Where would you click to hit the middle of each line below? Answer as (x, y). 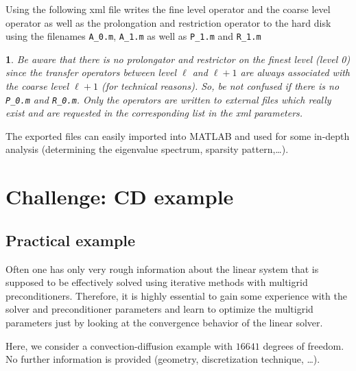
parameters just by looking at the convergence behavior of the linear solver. (164, 323)
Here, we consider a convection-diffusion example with (119, 345)
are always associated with (295, 72)
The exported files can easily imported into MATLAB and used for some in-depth (178, 135)
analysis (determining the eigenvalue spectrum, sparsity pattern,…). (147, 149)
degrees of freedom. (304, 345)
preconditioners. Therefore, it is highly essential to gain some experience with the (176, 295)
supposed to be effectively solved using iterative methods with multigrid (157, 282)
